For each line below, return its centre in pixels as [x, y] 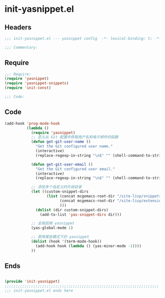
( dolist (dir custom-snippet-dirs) [72, 210]
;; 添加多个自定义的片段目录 [56, 187]
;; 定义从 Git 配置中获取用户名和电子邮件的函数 [75, 137]
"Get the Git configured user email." [75, 169]
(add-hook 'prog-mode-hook [32, 123]
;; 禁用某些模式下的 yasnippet [60, 237]
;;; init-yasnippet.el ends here [39, 291]
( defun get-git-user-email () [62, 164]
